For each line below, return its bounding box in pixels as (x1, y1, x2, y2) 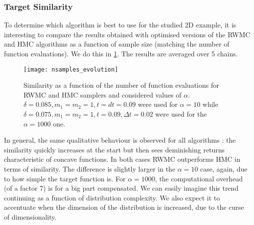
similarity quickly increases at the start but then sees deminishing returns (4, 144, 225, 154)
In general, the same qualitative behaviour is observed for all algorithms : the (4, 135, 236, 145)
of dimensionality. (4, 211, 57, 222)
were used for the (155, 109, 207, 119)
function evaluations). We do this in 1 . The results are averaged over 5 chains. (4, 49, 238, 58)
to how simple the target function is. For (4, 173, 126, 183)
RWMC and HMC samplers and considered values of (23, 89, 182, 100)
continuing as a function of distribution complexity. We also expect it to (4, 192, 220, 202)
